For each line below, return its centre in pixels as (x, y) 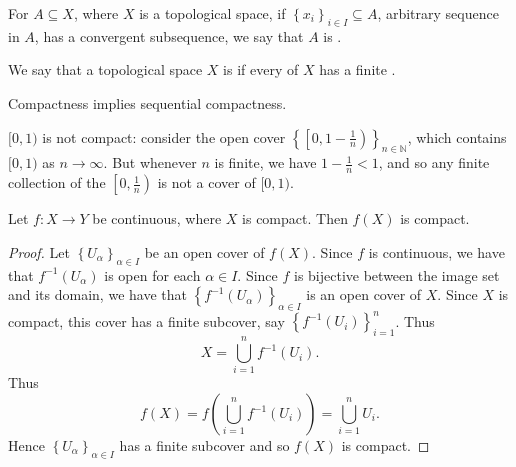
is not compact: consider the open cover (164, 136)
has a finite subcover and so (204, 445)
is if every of (261, 69)
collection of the (57, 182)
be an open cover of (204, 251)
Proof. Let (39, 251)
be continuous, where (157, 218)
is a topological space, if (212, 13)
